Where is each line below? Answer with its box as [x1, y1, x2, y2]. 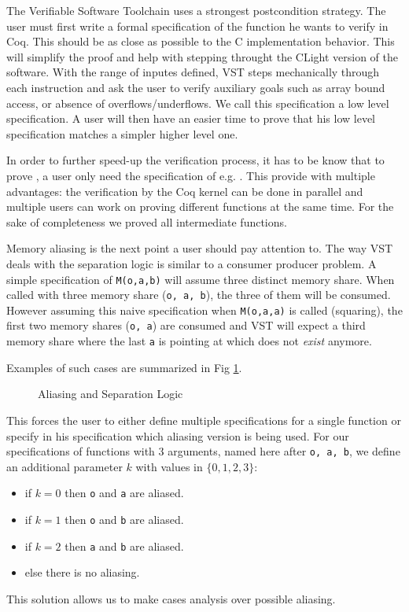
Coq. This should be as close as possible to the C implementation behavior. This [6, 33, 395, 50]
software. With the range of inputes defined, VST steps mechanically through [6, 64, 380, 80]
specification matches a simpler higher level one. [6, 125, 238, 142]
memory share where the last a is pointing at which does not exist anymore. [6, 333, 372, 349]
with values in [135, 458, 203, 474]
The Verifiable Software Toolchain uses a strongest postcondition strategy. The [6, 2, 386, 18]
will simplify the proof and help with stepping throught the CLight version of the [6, 48, 398, 65]
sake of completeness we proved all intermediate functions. [6, 213, 287, 230]
